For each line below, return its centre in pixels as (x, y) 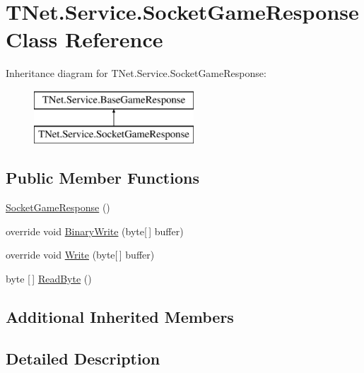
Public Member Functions (102, 178)
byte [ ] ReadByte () (49, 279)
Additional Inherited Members (120, 317)
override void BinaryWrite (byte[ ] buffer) (95, 231)
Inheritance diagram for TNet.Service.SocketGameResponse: (136, 73)
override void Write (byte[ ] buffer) (80, 255)
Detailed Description (83, 358)
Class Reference (84, 39)
